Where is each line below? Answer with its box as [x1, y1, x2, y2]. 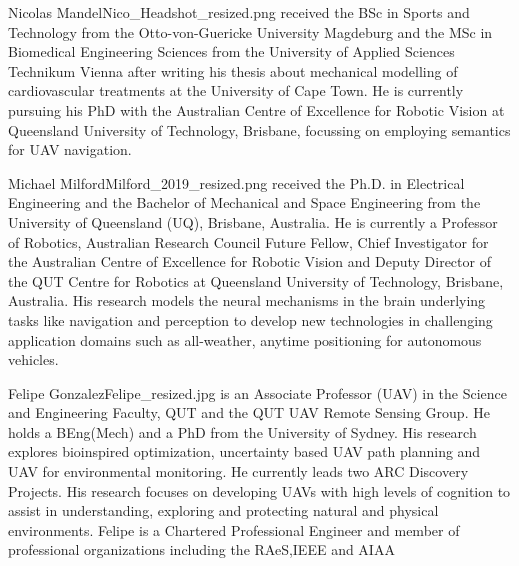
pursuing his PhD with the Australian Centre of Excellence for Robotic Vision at [8, 99, 505, 120]
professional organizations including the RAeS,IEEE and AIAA [8, 539, 395, 560]
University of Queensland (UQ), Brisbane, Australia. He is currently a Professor [8, 211, 498, 232]
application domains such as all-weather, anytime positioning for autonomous [8, 329, 482, 350]
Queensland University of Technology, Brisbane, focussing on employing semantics [8, 119, 511, 140]
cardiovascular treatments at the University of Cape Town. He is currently [8, 80, 464, 101]
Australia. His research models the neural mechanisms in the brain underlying [8, 290, 486, 311]
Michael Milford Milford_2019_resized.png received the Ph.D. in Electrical [8, 172, 465, 193]
